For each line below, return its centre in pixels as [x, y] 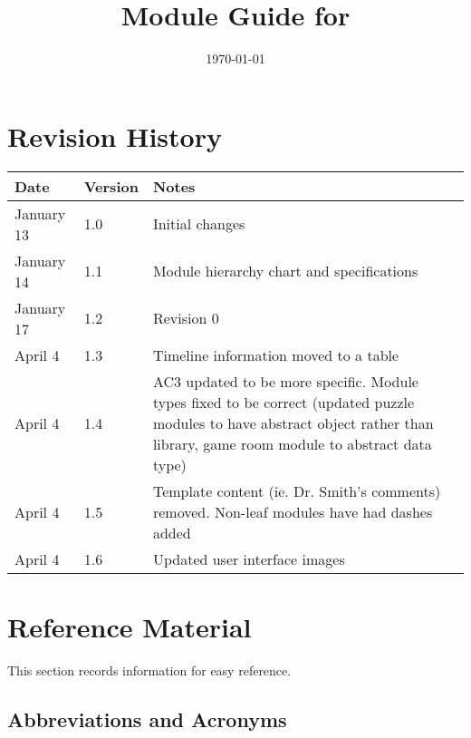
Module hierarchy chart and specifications [285, 271]
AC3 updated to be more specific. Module [285, 381]
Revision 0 [186, 318]
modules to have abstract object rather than [293, 422]
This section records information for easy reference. [149, 670]
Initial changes [199, 224]
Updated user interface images [249, 558]
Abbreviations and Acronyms [147, 719]
